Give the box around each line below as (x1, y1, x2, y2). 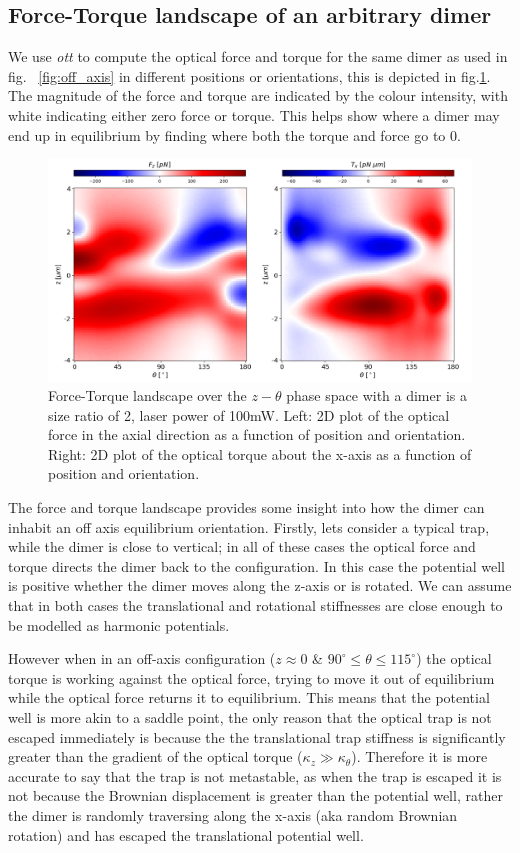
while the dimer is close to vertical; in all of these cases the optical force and (8, 536, 476, 557)
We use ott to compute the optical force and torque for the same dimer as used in (8, 46, 508, 67)
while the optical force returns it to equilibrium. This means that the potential (8, 687, 490, 708)
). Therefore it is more (351, 746, 488, 767)
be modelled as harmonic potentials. (8, 614, 230, 635)
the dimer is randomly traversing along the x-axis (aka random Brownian (8, 804, 458, 825)
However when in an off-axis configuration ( (8, 648, 276, 669)
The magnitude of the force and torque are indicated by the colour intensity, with (8, 85, 508, 106)
